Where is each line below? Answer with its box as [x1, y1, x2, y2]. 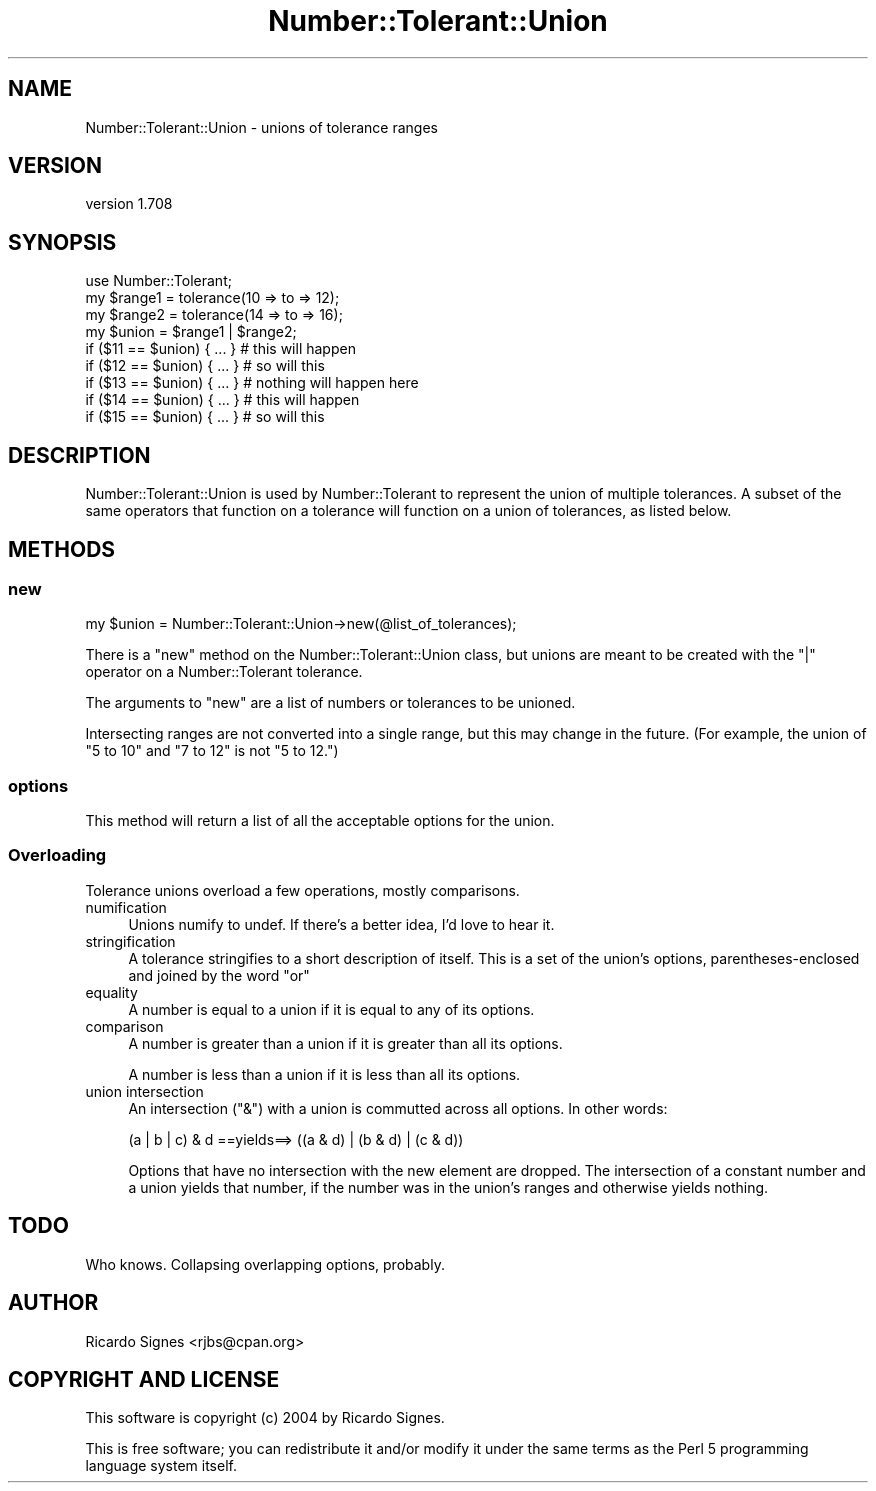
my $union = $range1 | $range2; [85, 323, 297, 341]
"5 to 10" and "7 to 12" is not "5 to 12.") [85, 742, 339, 760]
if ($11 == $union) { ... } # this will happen [85, 340, 356, 358]
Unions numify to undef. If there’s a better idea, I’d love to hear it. [128, 915, 555, 933]
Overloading [8, 845, 107, 866]
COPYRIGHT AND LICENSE [8, 1366, 280, 1392]
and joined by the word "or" [128, 966, 310, 984]
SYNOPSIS [8, 229, 117, 255]
